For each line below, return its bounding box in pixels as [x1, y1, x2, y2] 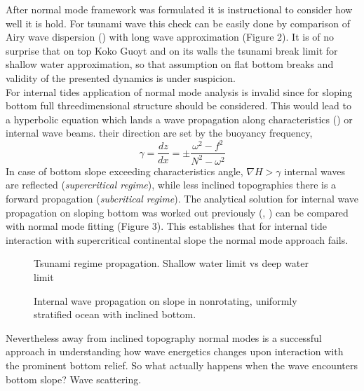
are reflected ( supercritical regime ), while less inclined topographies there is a [6, 177, 337, 192]
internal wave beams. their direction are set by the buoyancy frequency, [6, 125, 313, 140]
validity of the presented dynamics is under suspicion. [6, 70, 236, 85]
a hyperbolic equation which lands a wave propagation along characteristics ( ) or [6, 111, 353, 126]
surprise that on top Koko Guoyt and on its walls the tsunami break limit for [6, 43, 338, 57]
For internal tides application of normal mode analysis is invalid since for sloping [6, 84, 353, 99]
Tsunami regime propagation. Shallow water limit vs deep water [34, 256, 309, 270]
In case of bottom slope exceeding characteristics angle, [6, 163, 243, 178]
